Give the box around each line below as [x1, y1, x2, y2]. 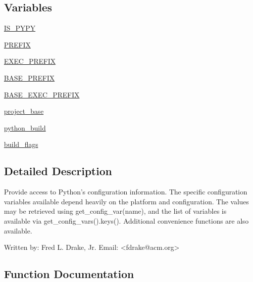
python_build [4, 122, 46, 133]
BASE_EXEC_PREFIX [4, 89, 80, 99]
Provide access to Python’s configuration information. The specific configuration [4, 187, 248, 197]
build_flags [4, 139, 38, 149]
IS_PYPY [4, 23, 36, 33]
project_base [4, 106, 44, 116]
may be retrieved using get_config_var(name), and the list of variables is [4, 206, 227, 216]
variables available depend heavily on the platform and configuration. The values [4, 196, 249, 206]
